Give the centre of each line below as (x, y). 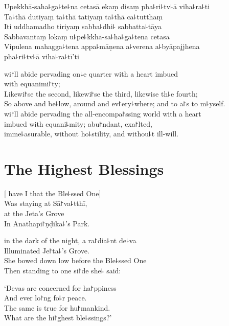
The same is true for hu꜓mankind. (57, 307)
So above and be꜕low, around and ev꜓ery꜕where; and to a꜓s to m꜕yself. (115, 103)
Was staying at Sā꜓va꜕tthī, (46, 203)
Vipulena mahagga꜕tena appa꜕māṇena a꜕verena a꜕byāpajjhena (102, 46)
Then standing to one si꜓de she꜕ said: (63, 270)
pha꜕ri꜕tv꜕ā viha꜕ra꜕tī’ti (42, 56)
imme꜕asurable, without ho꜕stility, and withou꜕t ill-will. (91, 134)
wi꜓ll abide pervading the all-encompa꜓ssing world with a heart (103, 113)
